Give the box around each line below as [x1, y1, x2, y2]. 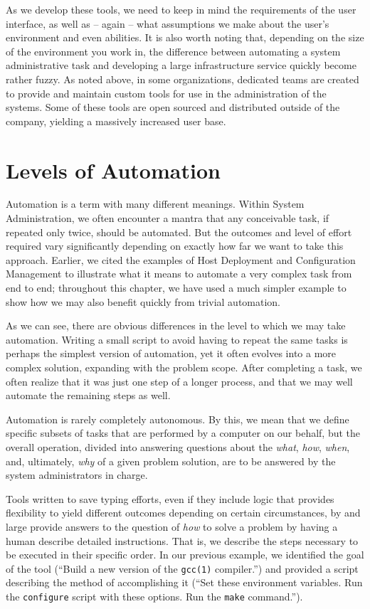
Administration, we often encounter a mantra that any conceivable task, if [6, 211, 329, 226]
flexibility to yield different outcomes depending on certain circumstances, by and [6, 505, 361, 520]
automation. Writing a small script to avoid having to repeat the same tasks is [6, 332, 348, 346]
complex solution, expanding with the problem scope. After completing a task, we [6, 360, 362, 374]
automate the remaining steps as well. [6, 388, 171, 403]
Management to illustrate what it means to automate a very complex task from [6, 266, 352, 281]
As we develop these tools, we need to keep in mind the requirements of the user [6, 2, 356, 16]
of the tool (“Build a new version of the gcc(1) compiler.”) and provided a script [6, 561, 359, 576]
